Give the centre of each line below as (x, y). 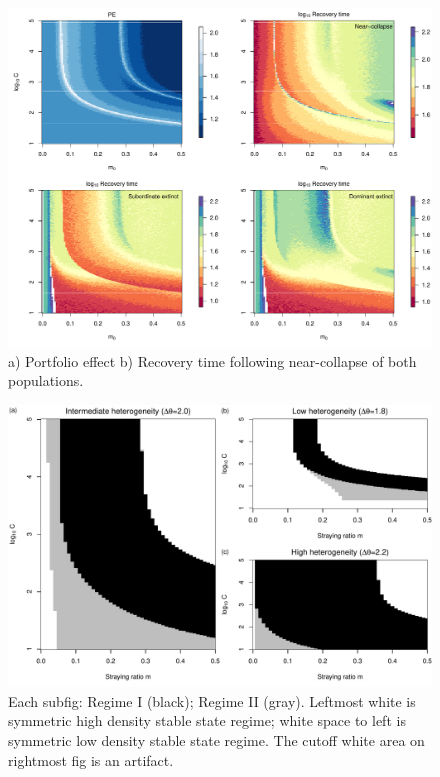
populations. (46, 380)
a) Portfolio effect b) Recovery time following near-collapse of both (212, 360)
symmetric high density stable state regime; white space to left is (207, 720)
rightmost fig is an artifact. (91, 759)
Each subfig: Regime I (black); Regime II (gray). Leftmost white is (212, 700)
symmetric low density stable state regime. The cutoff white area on (216, 740)
